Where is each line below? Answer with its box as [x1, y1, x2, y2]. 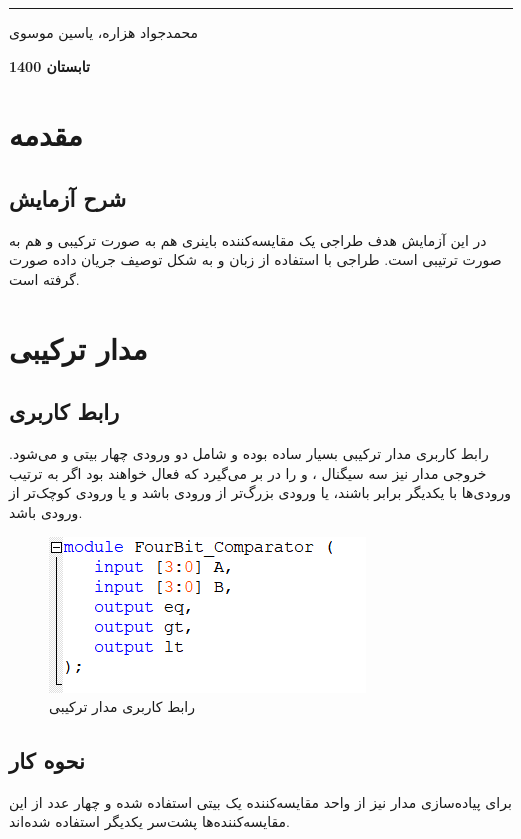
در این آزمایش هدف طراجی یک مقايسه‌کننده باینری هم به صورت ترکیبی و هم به [9, 229, 487, 250]
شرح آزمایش [9, 182, 127, 213]
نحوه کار [9, 745, 85, 776]
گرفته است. [9, 268, 80, 289]
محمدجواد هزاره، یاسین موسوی [9, 22, 199, 42]
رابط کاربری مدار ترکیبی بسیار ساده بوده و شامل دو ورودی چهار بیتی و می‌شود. [9, 443, 489, 464]
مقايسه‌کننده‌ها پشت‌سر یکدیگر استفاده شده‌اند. [9, 811, 290, 832]
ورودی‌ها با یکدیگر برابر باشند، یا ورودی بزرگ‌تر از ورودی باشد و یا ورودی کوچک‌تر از [9, 482, 511, 503]
